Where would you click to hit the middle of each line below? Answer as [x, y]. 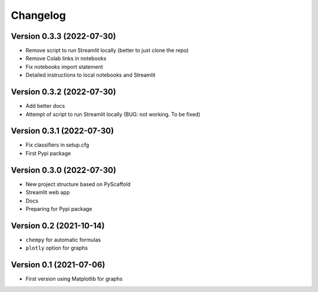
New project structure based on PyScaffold [78, 184]
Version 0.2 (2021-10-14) [58, 226]
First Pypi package [48, 153]
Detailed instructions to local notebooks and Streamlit [90, 75]
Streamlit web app [48, 193]
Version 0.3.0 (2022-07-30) [64, 170]
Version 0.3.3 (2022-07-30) [63, 36]
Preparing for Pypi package [59, 208]
